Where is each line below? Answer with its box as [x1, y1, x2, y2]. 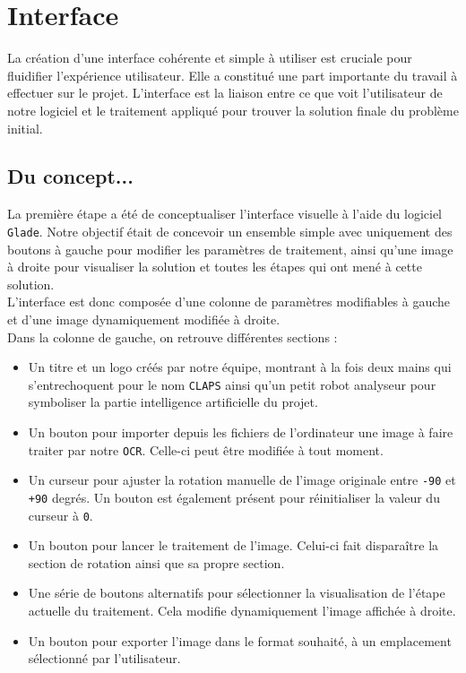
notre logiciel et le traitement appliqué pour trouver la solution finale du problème [7, 100, 459, 119]
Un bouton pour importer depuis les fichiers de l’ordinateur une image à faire [28, 422, 453, 441]
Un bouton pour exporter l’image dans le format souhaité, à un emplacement [28, 631, 452, 650]
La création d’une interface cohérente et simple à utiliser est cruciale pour [7, 48, 412, 67]
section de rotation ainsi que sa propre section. [28, 553, 285, 572]
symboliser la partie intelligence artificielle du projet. [28, 393, 318, 411]
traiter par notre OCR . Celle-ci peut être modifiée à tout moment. [28, 440, 384, 459]
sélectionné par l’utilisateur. [28, 649, 181, 668]
